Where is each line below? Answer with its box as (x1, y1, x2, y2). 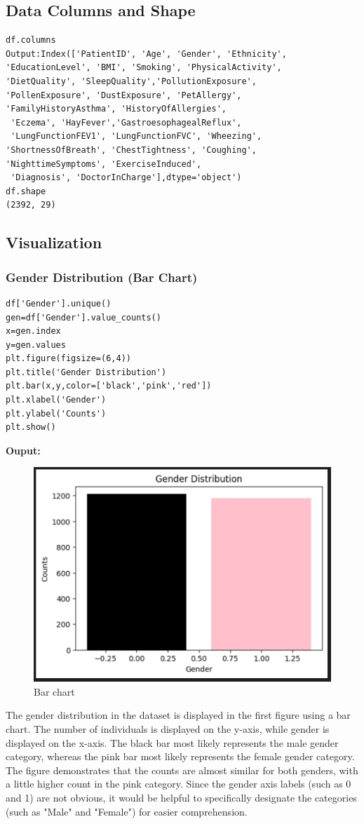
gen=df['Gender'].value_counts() (6, 312, 161, 323)
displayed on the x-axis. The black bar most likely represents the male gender (6, 735, 339, 750)
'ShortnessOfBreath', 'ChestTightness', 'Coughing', (6, 144, 257, 155)
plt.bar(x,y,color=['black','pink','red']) (6, 381, 212, 391)
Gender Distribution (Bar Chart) (6, 268, 198, 285)
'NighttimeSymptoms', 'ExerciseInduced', (6, 158, 202, 169)
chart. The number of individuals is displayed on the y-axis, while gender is (6, 722, 330, 736)
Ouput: (6, 443, 41, 457)
